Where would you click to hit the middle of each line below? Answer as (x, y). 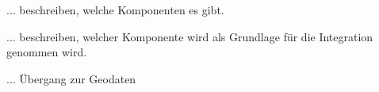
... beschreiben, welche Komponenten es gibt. (115, 10)
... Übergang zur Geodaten (71, 78)
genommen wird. (47, 52)
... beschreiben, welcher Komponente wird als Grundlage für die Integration (190, 36)
